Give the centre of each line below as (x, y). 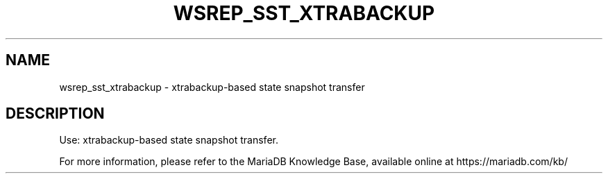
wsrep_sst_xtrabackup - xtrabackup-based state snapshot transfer (212, 87)
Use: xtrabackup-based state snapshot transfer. (169, 140)
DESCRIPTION (55, 114)
